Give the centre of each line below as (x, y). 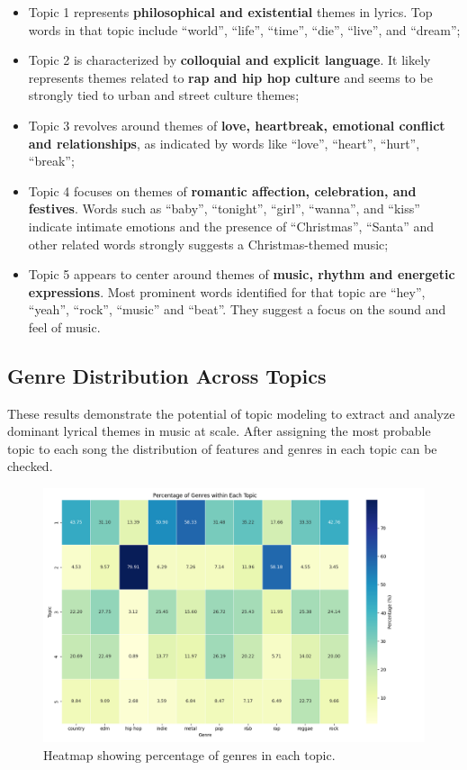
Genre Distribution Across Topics (167, 375)
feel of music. (64, 326)
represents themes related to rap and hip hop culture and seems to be (230, 77)
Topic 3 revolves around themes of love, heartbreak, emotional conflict (237, 125)
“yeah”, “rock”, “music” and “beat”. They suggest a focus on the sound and (237, 309)
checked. (30, 466)
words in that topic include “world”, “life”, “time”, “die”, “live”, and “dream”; (244, 29)
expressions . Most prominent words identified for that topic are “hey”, (227, 291)
